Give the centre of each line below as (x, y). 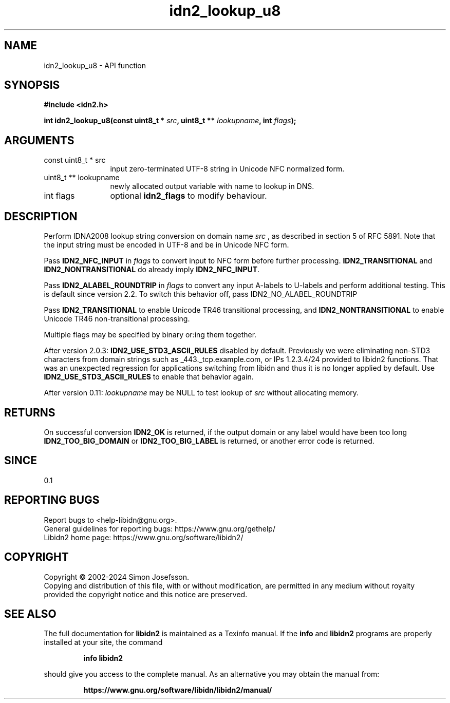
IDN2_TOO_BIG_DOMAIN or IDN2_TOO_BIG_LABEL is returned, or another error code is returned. (209, 441)
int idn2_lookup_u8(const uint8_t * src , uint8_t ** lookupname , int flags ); (170, 121)
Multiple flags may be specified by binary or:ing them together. (150, 335)
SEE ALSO (30, 614)
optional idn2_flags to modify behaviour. (189, 196)
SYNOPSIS (32, 85)
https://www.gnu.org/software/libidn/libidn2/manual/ (178, 690)
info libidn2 (103, 658)
